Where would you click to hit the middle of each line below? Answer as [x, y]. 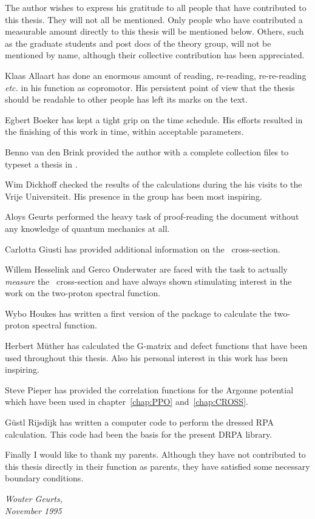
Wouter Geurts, [34, 498]
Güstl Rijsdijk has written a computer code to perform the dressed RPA [140, 422]
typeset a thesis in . [41, 164]
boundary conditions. [44, 478]
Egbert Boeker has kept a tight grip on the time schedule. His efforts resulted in [154, 119]
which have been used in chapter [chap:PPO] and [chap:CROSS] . [127, 402]
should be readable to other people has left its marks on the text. [126, 99]
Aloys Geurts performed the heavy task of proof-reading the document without [152, 216]
